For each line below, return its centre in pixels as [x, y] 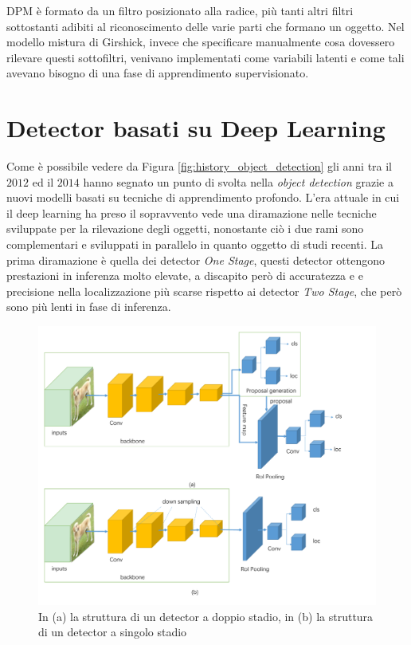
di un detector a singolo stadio [113, 632]
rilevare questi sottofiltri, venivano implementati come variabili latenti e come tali [205, 57]
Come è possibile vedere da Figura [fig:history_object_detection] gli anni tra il [200, 166]
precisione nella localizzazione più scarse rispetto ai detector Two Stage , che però [204, 291]
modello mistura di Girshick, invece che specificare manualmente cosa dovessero [201, 42]
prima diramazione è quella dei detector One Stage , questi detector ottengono [196, 260]
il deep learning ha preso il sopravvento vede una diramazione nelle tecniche [192, 212]
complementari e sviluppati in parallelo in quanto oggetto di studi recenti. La [195, 244]
